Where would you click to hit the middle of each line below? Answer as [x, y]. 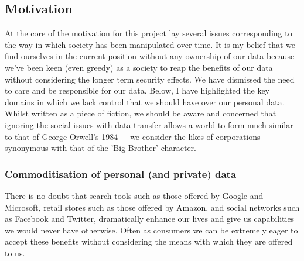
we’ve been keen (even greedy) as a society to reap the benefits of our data [139, 67]
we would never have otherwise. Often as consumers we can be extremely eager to [151, 230]
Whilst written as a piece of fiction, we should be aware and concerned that [141, 113]
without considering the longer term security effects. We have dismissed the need [150, 79]
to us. [15, 253]
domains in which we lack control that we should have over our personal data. [145, 102]
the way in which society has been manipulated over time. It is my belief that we [150, 44]
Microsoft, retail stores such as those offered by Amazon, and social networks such [152, 207]
